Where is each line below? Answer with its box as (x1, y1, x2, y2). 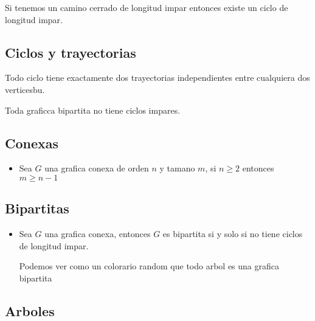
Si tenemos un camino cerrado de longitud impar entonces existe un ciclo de (5, 1, 288, 13)
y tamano (159, 162, 195, 174)
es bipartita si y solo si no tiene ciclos (162, 227, 303, 240)
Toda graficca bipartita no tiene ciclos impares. (5, 103, 181, 116)
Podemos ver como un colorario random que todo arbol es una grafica (19, 260, 279, 272)
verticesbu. (5, 83, 45, 95)
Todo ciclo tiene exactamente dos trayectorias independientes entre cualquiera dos (5, 71, 310, 84)
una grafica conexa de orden (44, 162, 149, 174)
